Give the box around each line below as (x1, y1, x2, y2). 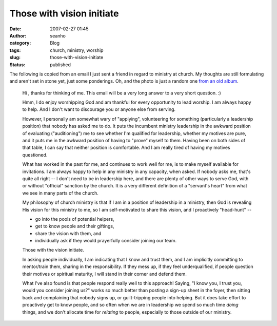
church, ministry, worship (50, 47, 104, 53)
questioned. (22, 151, 48, 158)
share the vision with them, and (35, 230, 102, 236)
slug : (9, 54, 21, 61)
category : (9, 40, 31, 46)
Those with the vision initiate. (22, 247, 84, 253)
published (50, 62, 71, 68)
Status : (9, 62, 26, 68)
